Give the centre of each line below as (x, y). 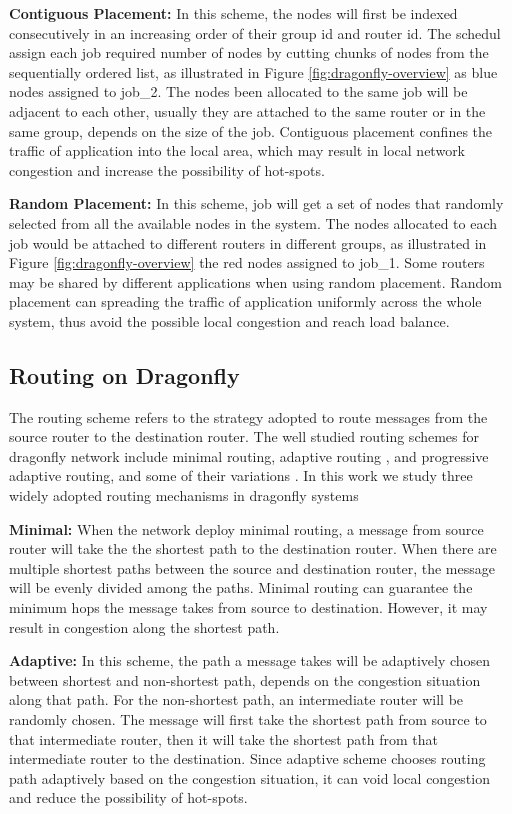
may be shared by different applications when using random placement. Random (255, 281)
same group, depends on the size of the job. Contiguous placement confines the (251, 130)
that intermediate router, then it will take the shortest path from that (223, 738)
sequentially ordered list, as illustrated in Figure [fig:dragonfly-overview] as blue (253, 71)
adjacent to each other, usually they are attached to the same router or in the (247, 110)
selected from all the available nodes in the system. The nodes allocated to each (253, 222)
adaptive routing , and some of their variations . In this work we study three (241, 475)
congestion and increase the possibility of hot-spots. (167, 169)
